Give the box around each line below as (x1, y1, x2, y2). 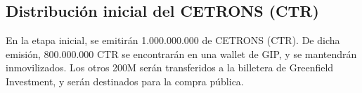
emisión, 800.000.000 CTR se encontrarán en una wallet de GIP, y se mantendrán (6, 46, 357, 61)
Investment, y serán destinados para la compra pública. (6, 73, 244, 88)
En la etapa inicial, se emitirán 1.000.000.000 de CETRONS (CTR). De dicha (6, 33, 340, 48)
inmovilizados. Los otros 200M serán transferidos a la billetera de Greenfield (6, 60, 334, 75)
